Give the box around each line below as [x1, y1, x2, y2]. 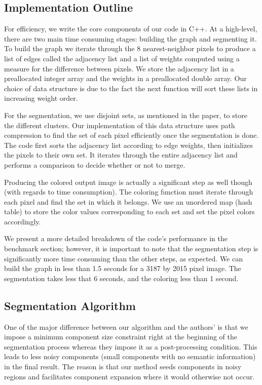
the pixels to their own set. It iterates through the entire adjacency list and [4, 149, 238, 160]
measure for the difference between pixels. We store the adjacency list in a [4, 63, 234, 73]
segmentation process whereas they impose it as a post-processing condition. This [4, 341, 257, 352]
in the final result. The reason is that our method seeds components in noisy [4, 361, 242, 372]
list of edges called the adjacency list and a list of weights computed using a [4, 53, 240, 63]
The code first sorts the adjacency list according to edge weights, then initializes [4, 139, 253, 150]
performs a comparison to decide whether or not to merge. [4, 159, 185, 170]
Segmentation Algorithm [4, 297, 136, 313]
